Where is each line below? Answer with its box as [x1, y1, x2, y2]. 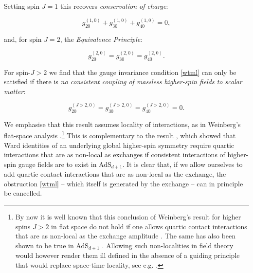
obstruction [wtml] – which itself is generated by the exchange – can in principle [4, 178, 243, 188]
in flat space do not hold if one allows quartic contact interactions [51, 221, 247, 231]
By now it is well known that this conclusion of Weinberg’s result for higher [15, 211, 241, 221]
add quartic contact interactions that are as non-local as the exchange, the [4, 169, 226, 179]
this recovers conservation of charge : [60, 1, 168, 11]
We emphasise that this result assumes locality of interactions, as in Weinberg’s [4, 119, 241, 129]
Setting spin [4, 1, 40, 11]
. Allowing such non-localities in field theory [102, 240, 234, 250]
